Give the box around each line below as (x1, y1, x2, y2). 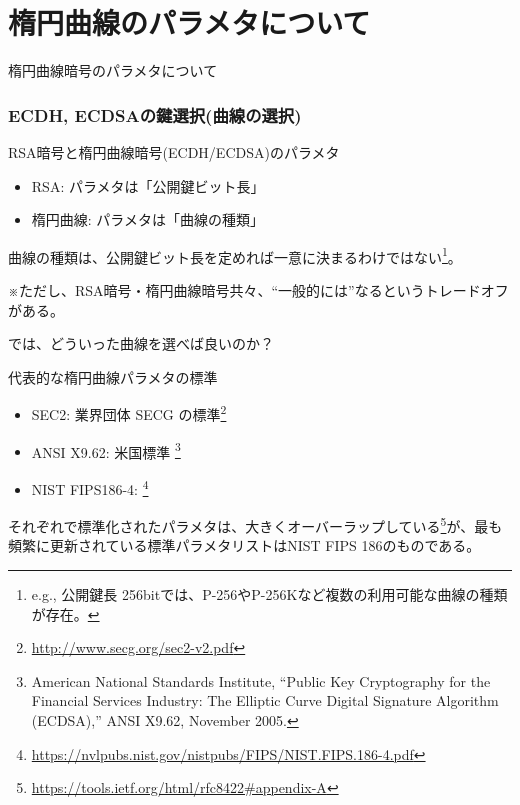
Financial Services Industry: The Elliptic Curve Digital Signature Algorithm (31, 690, 499, 711)
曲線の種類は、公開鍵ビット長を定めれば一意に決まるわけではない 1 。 (8, 243, 462, 267)
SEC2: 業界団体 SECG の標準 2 (31, 401, 227, 424)
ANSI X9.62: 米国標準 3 (31, 438, 181, 462)
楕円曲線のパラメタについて (8, 2, 371, 43)
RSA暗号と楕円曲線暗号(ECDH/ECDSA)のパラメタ (8, 141, 340, 162)
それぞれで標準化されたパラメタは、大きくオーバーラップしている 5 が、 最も (8, 513, 503, 536)
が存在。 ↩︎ (31, 603, 100, 624)
